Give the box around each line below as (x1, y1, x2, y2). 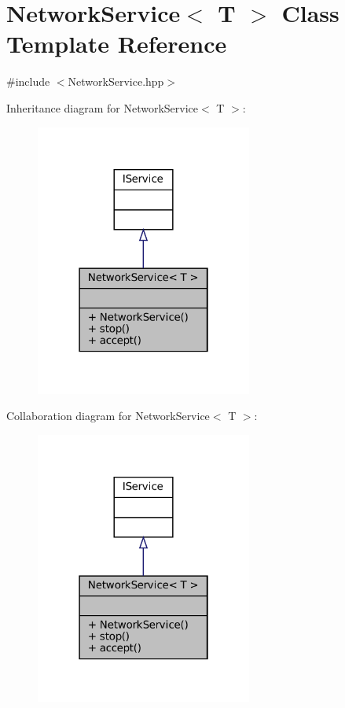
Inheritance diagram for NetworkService (6, 99, 199, 116)
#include (6, 73, 50, 90)
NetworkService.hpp (68, 73, 164, 90)
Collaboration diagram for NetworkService (6, 407, 210, 424)
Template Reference (6, 28, 227, 60)
